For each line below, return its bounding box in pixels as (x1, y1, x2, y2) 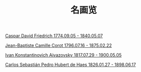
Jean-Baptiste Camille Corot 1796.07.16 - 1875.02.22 (5, 43, 112, 49)
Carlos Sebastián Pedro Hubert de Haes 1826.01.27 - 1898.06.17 (5, 62, 136, 68)
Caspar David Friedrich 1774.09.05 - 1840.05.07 (5, 33, 103, 39)
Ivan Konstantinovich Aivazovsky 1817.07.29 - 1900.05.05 (5, 52, 122, 58)
